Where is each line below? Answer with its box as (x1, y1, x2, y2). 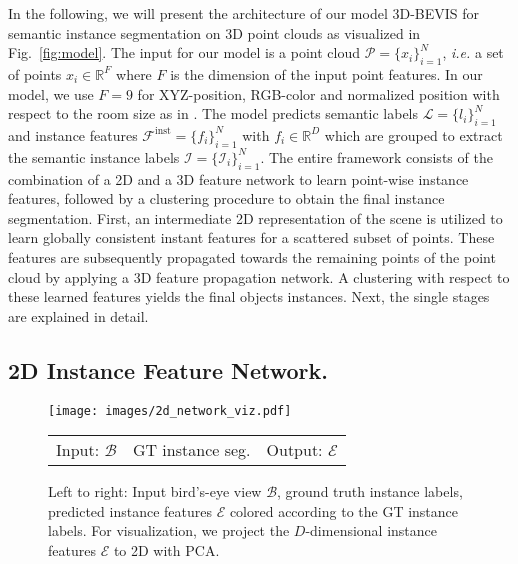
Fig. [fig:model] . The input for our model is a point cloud (8, 42, 360, 63)
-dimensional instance (305, 520, 438, 541)
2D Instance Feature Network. (8, 354, 328, 385)
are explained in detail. (8, 305, 149, 326)
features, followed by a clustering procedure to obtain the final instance (8, 188, 445, 209)
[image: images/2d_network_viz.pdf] (48, 403, 292, 418)
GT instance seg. (132, 438, 251, 462)
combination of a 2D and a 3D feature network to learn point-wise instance (8, 168, 469, 189)
